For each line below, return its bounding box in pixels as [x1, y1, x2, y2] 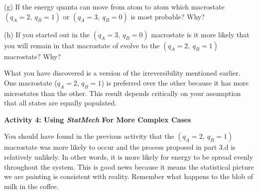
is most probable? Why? [130, 11, 205, 21]
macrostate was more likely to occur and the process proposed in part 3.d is [4, 142, 236, 152]
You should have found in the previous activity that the [4, 131, 174, 141]
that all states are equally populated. [4, 97, 117, 108]
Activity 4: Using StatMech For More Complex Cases [4, 114, 191, 124]
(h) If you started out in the [4, 29, 90, 39]
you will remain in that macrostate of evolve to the [4, 40, 160, 50]
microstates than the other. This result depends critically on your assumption [4, 88, 241, 98]
